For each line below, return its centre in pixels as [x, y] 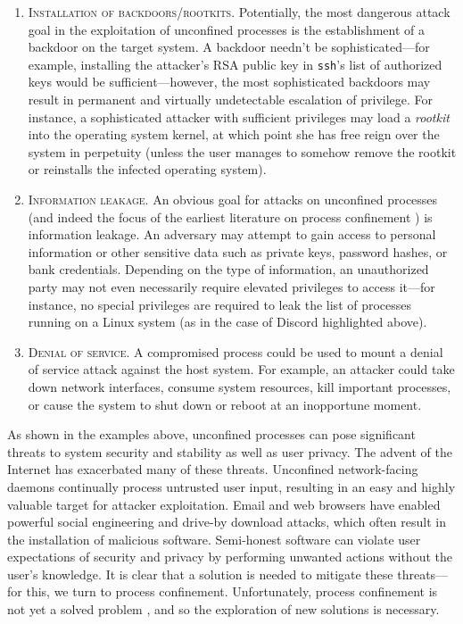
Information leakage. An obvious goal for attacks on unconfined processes [233, 199]
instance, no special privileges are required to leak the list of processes [220, 304]
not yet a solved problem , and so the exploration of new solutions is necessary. [223, 609]
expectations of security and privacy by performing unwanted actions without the [230, 557]
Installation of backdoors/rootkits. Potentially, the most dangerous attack [239, 12]
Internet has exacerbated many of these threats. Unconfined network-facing [213, 469]
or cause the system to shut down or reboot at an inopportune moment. [225, 404]
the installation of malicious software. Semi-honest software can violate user [214, 539]
